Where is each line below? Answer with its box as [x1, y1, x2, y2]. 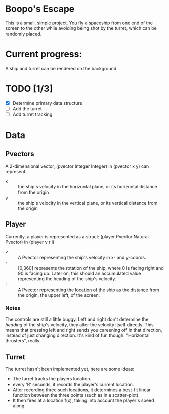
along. [12, 402, 26, 409]
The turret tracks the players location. [12, 375, 92, 381]
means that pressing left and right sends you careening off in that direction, [5, 327, 163, 333]
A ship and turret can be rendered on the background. [5, 65, 118, 71]
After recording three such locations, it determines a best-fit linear [12, 387, 151, 393]
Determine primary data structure [12, 100, 82, 106]
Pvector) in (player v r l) [5, 239, 55, 245]
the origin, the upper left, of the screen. [18, 292, 100, 298]
